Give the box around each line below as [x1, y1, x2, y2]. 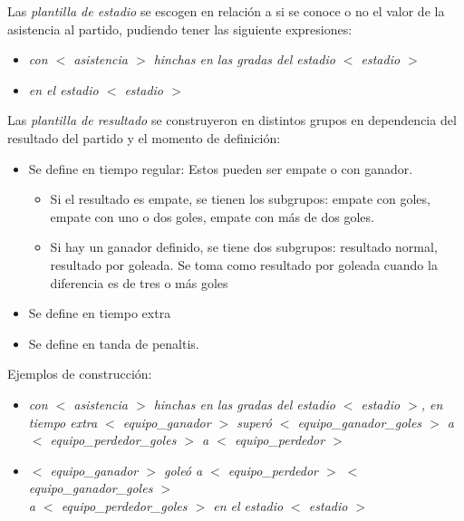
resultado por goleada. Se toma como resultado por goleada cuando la [50, 255, 438, 274]
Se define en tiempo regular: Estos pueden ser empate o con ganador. [28, 159, 413, 178]
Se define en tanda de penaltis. [28, 333, 199, 352]
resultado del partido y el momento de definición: [7, 128, 281, 147]
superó [237, 412, 272, 431]
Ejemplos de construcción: [7, 364, 152, 383]
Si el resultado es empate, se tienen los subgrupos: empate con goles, [50, 189, 430, 208]
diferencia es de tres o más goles [50, 273, 228, 292]
